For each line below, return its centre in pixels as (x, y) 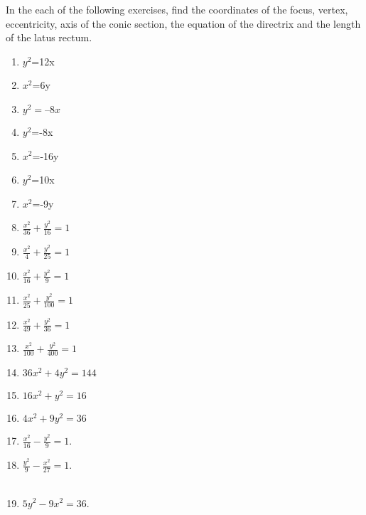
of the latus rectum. (49, 37)
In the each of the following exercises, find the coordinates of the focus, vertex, (177, 9)
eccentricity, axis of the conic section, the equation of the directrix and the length (183, 23)
